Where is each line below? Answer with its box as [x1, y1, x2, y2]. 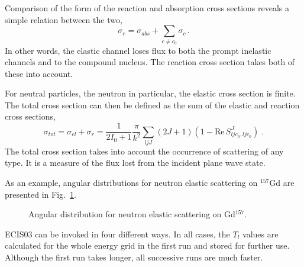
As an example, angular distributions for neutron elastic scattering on [5, 176, 258, 189]
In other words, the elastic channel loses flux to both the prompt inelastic [5, 44, 271, 56]
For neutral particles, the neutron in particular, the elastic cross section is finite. [5, 87, 296, 99]
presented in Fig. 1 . [5, 188, 76, 200]
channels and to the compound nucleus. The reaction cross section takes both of [5, 56, 295, 68]
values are [242, 227, 279, 240]
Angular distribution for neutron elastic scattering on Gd [28, 208, 235, 220]
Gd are [269, 176, 295, 189]
